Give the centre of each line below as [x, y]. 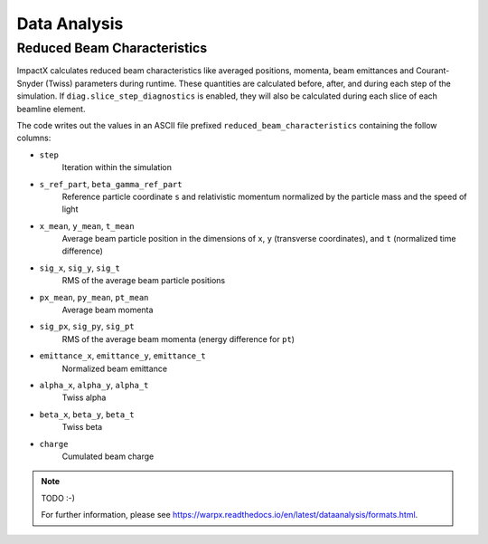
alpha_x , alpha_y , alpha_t [94, 385]
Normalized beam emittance [114, 368]
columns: [34, 138]
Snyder [30, 83]
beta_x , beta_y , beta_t [87, 414]
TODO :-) [58, 498]
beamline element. [51, 109]
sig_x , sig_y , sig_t [80, 268]
